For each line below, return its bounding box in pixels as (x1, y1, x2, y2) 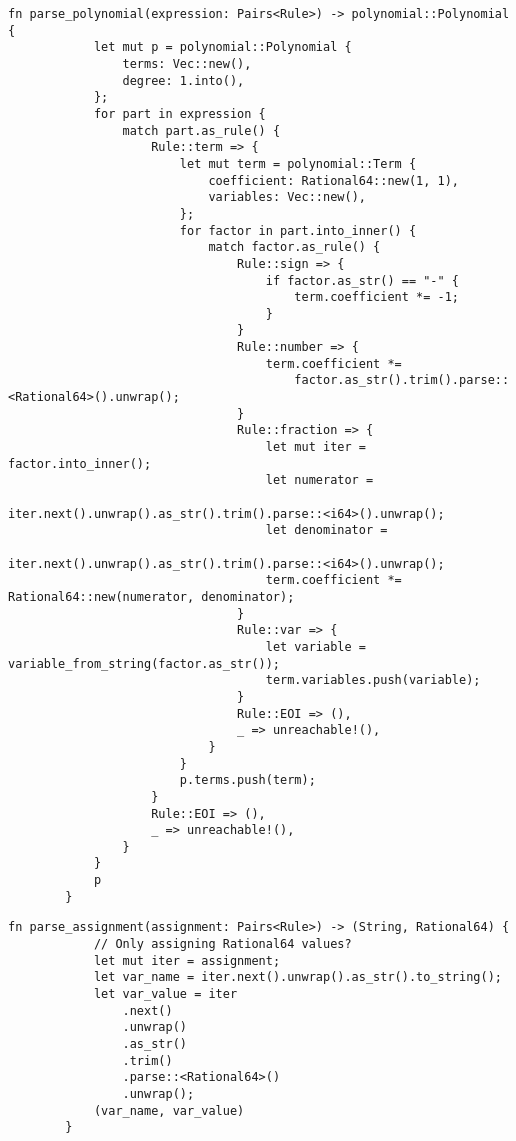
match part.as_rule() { (122, 123, 281, 138)
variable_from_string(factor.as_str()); (8, 656, 281, 671)
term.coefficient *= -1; (294, 290, 460, 305)
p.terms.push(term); (179, 773, 316, 788)
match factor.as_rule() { (208, 240, 381, 255)
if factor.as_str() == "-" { (265, 273, 460, 288)
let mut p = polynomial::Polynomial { (93, 40, 352, 55)
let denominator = (265, 523, 388, 538)
